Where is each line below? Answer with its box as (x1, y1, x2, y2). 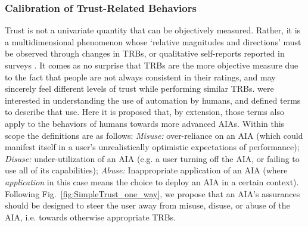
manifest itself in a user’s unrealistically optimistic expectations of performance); (5, 141, 300, 153)
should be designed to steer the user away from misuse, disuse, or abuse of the (5, 199, 290, 212)
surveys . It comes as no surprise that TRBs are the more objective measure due (5, 59, 298, 71)
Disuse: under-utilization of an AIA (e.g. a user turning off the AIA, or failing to (5, 152, 300, 164)
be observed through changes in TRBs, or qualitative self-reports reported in (5, 47, 285, 60)
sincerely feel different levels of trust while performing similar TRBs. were (5, 82, 274, 95)
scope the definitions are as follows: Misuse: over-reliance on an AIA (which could (5, 129, 303, 141)
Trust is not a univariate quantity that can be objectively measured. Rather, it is (5, 24, 301, 36)
